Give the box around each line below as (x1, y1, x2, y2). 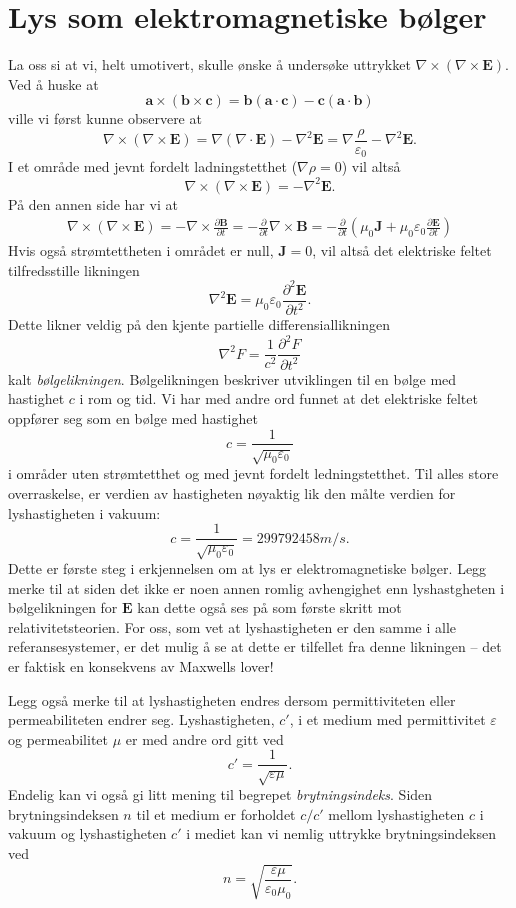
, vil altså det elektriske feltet (312, 240, 492, 261)
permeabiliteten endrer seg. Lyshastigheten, (8, 709, 275, 730)
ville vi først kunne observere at (8, 108, 202, 129)
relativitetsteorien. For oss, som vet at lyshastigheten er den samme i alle (8, 616, 457, 637)
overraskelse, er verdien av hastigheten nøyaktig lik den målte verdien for (8, 482, 456, 503)
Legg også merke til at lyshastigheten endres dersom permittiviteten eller (8, 689, 456, 710)
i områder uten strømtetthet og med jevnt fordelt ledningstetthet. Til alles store (8, 463, 499, 484)
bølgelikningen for (8, 597, 118, 618)
